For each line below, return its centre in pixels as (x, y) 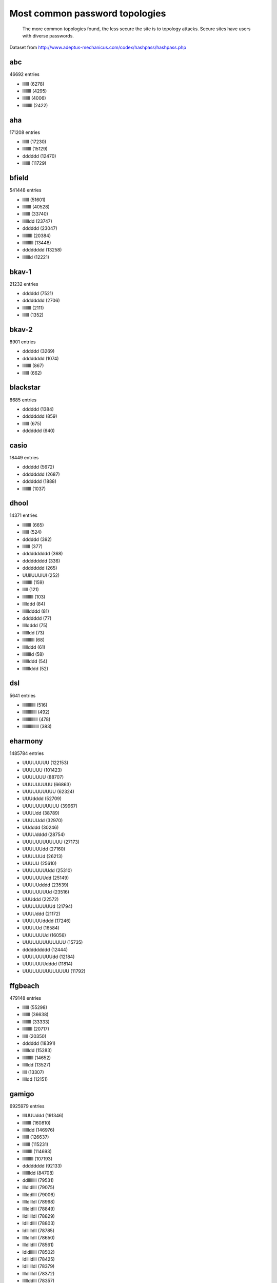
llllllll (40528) (36, 207)
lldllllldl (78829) (38, 1216)
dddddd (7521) (38, 293)
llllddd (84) (34, 604)
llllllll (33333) (36, 1022)
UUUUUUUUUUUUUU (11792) (54, 971)
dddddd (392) (37, 539)
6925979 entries (27, 1106)
